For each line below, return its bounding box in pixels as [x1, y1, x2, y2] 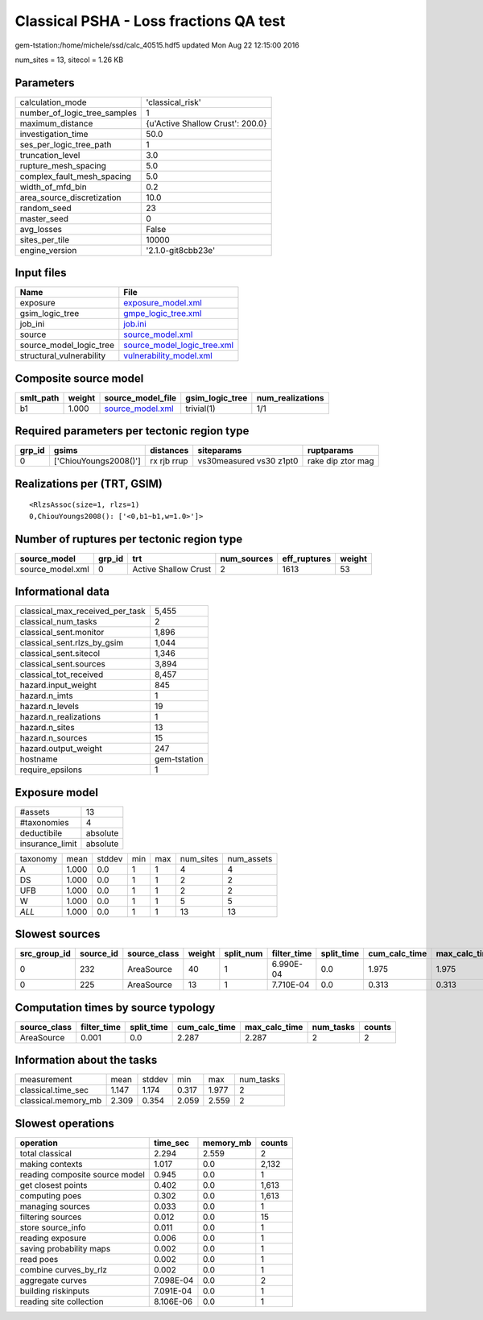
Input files [14, 266, 68, 280]
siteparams [197, 445, 242, 456]
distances [150, 445, 189, 456]
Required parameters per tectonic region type [14, 424, 250, 438]
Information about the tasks [14, 1053, 158, 1067]
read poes [19, 1253, 59, 1264]
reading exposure [19, 1232, 87, 1243]
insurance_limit [19, 838, 77, 849]
